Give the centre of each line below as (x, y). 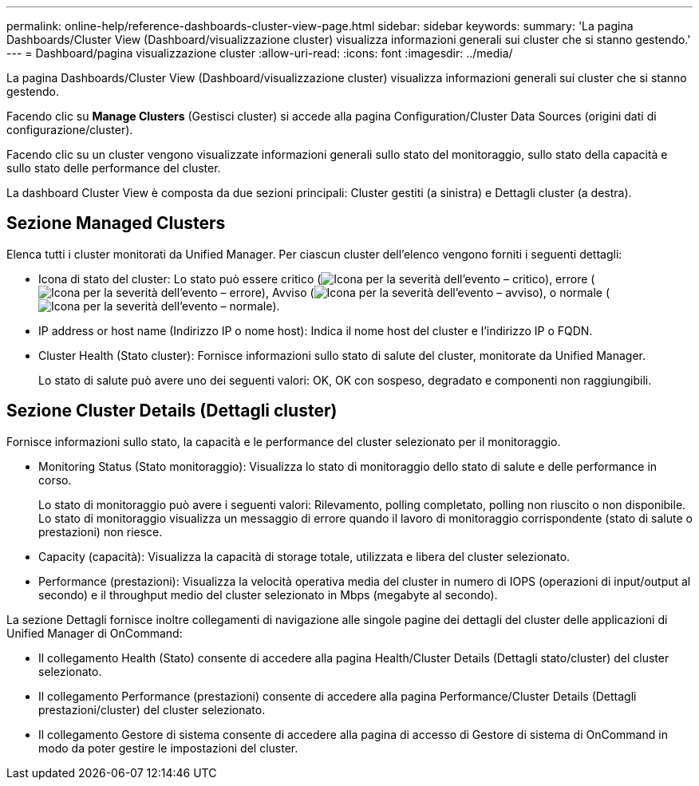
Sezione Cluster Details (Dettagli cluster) (172, 411)
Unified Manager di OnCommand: (95, 633)
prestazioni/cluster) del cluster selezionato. (152, 709)
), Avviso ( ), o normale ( (436, 292)
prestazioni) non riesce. (101, 531)
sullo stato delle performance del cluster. (114, 168)
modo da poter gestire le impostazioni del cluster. (168, 748)
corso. (55, 480)
